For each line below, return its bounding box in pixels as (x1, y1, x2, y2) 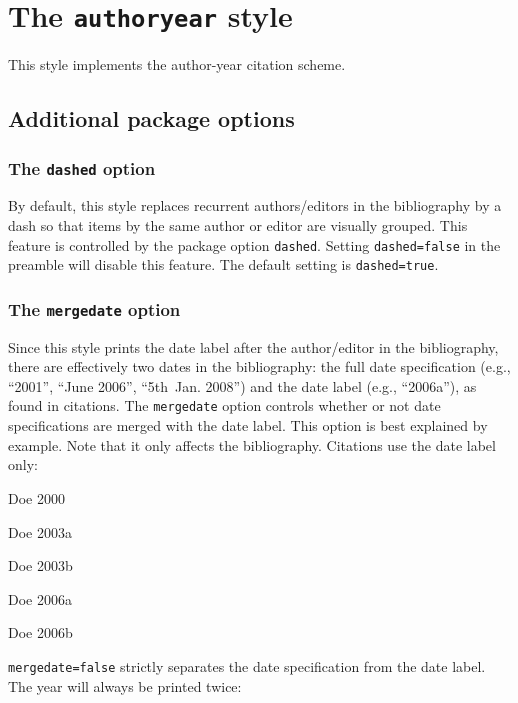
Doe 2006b (8, 622, 73, 643)
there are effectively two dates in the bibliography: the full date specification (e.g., (8, 356, 511, 377)
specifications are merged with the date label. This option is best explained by (8, 415, 488, 436)
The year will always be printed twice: (8, 675, 242, 696)
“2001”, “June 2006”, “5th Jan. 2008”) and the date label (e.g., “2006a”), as (8, 375, 477, 396)
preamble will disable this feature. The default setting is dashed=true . (8, 254, 439, 275)
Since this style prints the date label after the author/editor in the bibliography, (8, 336, 499, 357)
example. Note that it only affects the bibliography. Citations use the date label (8, 434, 496, 455)
